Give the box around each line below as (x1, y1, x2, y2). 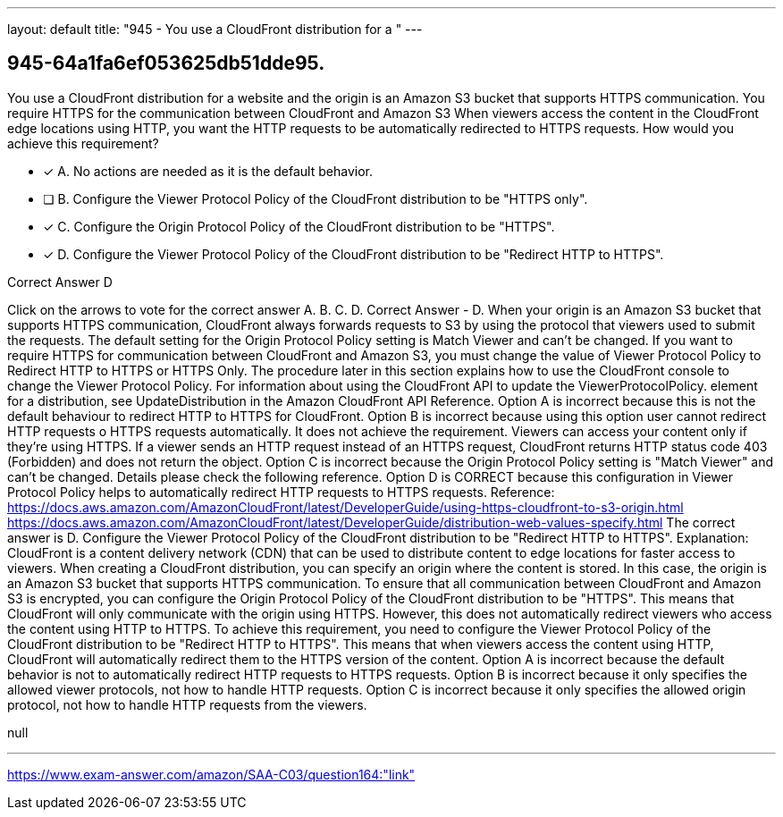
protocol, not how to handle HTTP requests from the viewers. (7, 696, 367, 712)
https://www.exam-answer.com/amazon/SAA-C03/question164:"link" (7, 766, 416, 782)
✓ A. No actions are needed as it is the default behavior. (43, 163, 373, 179)
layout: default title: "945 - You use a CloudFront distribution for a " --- (7, 21, 423, 37)
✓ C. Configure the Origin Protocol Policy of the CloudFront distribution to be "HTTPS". (43, 218, 555, 234)
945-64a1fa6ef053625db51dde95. (7, 52, 325, 75)
